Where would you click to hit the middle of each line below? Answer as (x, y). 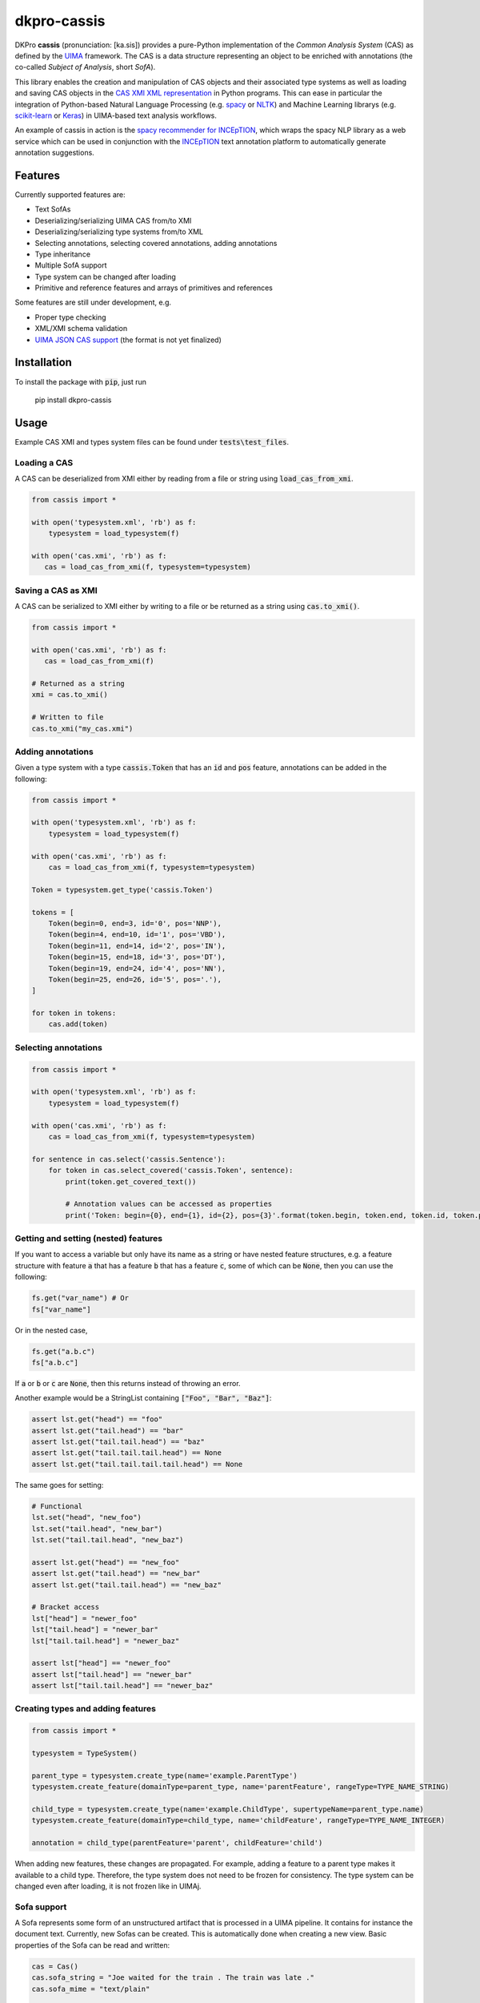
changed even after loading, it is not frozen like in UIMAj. (108, 1886)
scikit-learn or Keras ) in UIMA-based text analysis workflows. (116, 115)
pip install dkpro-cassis (73, 400)
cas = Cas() (55, 1966)
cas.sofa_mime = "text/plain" (91, 1989)
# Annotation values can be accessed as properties (169, 1204)
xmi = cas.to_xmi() (70, 695)
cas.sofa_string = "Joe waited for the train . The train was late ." (173, 1978)
